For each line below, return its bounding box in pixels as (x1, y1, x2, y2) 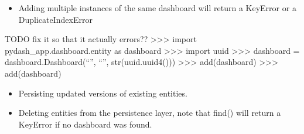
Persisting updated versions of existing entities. (18, 87, 187, 99)
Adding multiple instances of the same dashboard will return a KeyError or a (18, 2, 296, 13)
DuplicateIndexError (18, 13, 93, 25)
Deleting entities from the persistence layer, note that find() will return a (18, 106, 281, 119)
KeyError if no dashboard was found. (18, 118, 152, 130)
